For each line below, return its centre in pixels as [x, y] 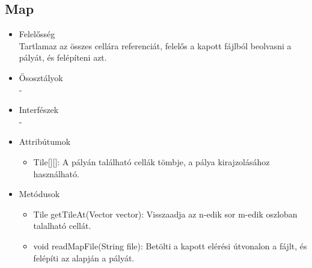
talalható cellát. [62, 226]
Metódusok [39, 194]
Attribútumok [45, 142]
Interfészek [39, 110]
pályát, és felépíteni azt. [63, 57]
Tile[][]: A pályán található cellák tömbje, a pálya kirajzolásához [151, 161]
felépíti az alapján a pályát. [84, 257]
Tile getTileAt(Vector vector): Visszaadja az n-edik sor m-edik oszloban [165, 214]
